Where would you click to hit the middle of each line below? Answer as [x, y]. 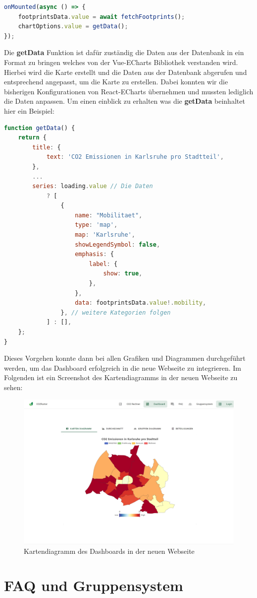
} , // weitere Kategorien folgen [116, 312]
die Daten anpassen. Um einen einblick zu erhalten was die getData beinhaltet [125, 101]
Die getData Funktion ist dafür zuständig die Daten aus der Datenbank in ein [124, 52]
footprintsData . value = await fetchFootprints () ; [102, 17]
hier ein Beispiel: [29, 110]
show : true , [123, 274]
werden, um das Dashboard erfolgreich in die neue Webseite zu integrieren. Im [123, 367]
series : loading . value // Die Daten [93, 186]
